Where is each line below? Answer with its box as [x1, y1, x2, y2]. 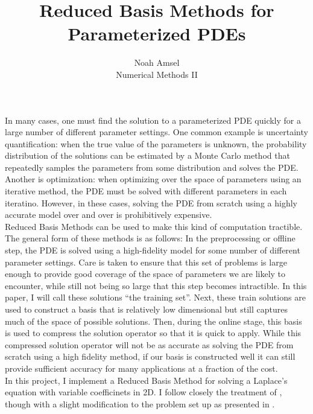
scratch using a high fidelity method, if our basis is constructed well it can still [5, 350, 296, 363]
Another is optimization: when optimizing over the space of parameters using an [5, 173, 302, 185]
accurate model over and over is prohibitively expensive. [5, 208, 212, 221]
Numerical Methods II [116, 68, 198, 80]
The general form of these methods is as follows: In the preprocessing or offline [5, 232, 296, 244]
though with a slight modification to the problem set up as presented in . [5, 397, 275, 410]
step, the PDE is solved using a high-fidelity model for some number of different [5, 244, 300, 256]
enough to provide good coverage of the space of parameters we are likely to [5, 267, 286, 280]
